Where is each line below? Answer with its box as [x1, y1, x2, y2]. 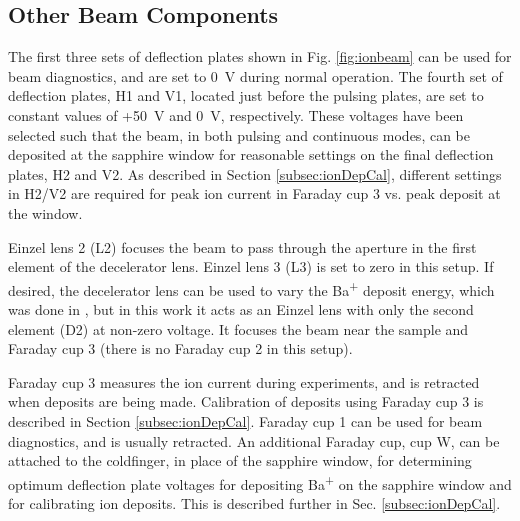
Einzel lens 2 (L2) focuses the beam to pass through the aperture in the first [8, 236, 477, 257]
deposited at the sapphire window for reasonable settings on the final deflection [8, 144, 494, 165]
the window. [8, 202, 83, 223]
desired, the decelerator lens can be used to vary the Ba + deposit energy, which [8, 276, 495, 300]
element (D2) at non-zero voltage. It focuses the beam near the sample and [8, 318, 469, 339]
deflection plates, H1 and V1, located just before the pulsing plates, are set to [8, 85, 484, 106]
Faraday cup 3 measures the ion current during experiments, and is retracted [8, 371, 480, 392]
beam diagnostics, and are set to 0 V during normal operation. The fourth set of [8, 65, 503, 86]
